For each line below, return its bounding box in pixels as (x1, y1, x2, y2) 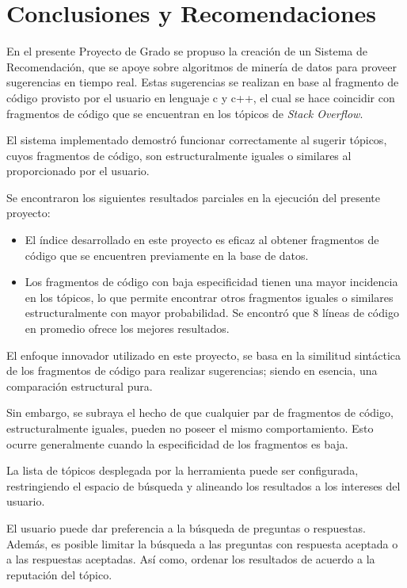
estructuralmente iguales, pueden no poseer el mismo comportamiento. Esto (6, 420, 374, 436)
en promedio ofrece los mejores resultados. (25, 320, 230, 337)
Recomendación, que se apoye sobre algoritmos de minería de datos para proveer (6, 58, 397, 74)
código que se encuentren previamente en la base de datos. (25, 246, 309, 263)
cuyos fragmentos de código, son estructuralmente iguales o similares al (6, 147, 352, 163)
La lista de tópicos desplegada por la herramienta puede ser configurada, (6, 462, 359, 479)
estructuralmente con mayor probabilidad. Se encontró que (25, 304, 310, 321)
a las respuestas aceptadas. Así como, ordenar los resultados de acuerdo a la (6, 551, 375, 567)
